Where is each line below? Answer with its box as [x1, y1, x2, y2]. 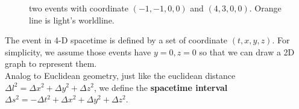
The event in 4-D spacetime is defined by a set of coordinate [5, 34, 228, 46]
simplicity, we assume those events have [5, 45, 151, 58]
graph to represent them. [5, 57, 97, 70]
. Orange [249, 2, 282, 14]
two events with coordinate [29, 2, 128, 14]
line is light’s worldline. [29, 13, 115, 26]
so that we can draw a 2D [199, 45, 295, 58]
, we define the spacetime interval [93, 81, 228, 93]
